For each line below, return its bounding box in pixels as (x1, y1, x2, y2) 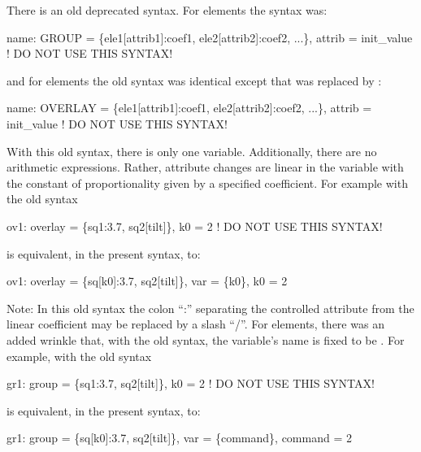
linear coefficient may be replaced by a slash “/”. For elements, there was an (7, 315, 384, 332)
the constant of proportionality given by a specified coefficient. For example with (7, 174, 408, 191)
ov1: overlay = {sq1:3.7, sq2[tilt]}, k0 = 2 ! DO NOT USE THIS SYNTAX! (7, 217, 383, 234)
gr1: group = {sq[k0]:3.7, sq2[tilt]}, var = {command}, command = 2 (7, 429, 352, 446)
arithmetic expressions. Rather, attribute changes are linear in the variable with (7, 159, 404, 176)
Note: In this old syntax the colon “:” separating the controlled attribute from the (7, 299, 414, 316)
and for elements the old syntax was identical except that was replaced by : (7, 72, 382, 89)
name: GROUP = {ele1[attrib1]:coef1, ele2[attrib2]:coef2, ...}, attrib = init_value (7, 28, 413, 46)
